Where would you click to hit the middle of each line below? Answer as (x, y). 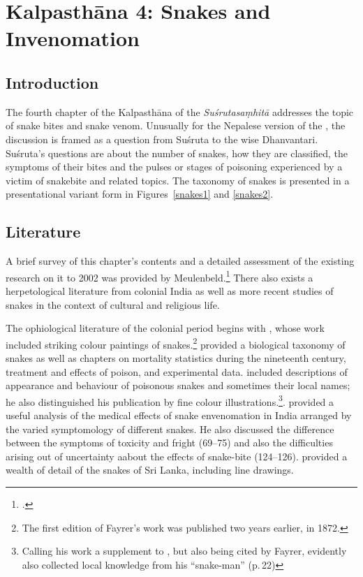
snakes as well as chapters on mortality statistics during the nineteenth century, (176, 358)
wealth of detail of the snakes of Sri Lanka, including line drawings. (150, 470)
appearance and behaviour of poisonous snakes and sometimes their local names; (178, 385)
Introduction (52, 82)
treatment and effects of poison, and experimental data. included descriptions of (177, 371)
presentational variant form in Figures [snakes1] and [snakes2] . (140, 194)
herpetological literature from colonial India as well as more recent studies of (170, 290)
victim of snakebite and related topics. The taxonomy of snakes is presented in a (178, 180)
